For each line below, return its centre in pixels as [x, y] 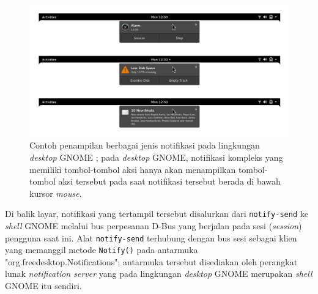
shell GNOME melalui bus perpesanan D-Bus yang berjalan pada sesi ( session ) [153, 225]
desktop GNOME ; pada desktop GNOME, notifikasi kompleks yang [156, 157]
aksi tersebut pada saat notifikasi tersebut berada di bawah [169, 181]
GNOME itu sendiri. [43, 286]
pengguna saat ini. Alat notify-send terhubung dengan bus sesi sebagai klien [151, 237]
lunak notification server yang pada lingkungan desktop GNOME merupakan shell [159, 274]
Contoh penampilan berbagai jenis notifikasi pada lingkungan [145, 145]
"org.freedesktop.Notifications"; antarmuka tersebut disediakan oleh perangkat [151, 261]
